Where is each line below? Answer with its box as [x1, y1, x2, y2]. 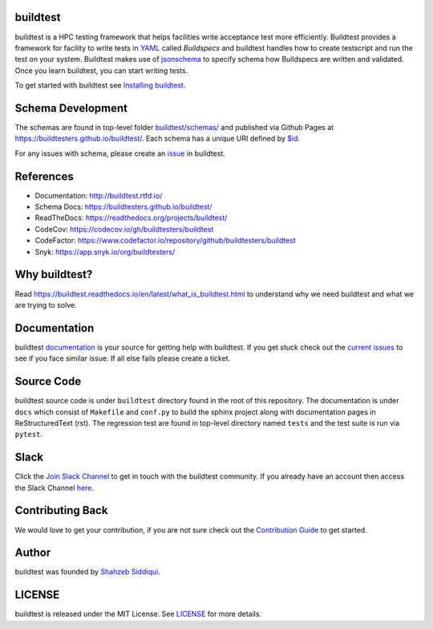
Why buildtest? [14, 268, 93, 281]
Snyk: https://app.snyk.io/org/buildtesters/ [34, 247, 176, 256]
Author [14, 546, 51, 560]
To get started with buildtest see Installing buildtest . [14, 80, 186, 90]
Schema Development [14, 101, 128, 115]
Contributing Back [14, 504, 108, 517]
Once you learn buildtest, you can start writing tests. [14, 65, 188, 76]
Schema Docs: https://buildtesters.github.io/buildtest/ [34, 202, 212, 212]
